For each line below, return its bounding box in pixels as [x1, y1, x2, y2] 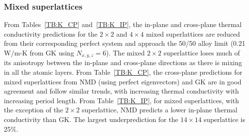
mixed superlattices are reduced [146, 28, 240, 39]
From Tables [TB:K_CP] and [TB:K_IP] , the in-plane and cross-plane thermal [4, 19, 242, 29]
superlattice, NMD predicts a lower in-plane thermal [82, 105, 237, 115]
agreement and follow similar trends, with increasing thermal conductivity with [4, 86, 239, 96]
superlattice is [203, 114, 245, 124]
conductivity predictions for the [4, 28, 98, 39]
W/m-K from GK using [4, 48, 74, 57]
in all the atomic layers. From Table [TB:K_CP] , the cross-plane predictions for [4, 67, 243, 77]
